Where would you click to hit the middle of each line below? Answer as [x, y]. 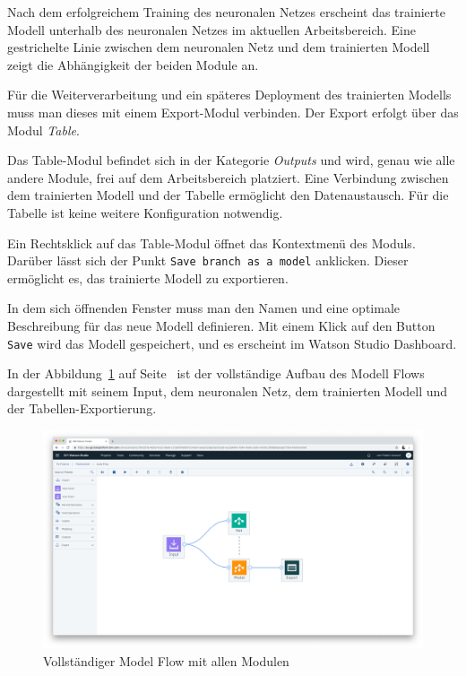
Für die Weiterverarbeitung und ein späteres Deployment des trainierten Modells [229, 95]
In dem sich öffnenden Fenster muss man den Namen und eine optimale [204, 308]
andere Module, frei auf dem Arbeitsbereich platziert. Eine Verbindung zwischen [228, 177]
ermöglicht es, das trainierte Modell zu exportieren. [148, 277]
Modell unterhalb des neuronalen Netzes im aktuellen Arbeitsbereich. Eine [211, 29]
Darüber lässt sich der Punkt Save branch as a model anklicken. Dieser [208, 260]
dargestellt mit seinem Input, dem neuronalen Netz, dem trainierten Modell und [228, 390]
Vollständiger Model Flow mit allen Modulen [166, 661]
